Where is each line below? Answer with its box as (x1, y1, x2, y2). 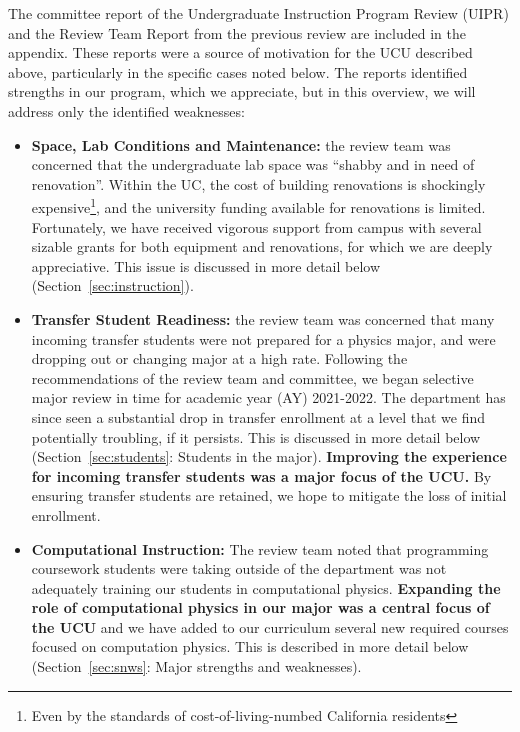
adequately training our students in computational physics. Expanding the (31, 577, 501, 598)
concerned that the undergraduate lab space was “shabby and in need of (31, 154, 475, 175)
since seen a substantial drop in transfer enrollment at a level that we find (31, 406, 485, 427)
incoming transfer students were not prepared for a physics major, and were (31, 328, 496, 349)
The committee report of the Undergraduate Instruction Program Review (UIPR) (8, 3, 509, 23)
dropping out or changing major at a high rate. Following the (31, 348, 408, 369)
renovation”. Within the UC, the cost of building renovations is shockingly (31, 173, 486, 194)
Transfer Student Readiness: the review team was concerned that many (31, 308, 495, 329)
